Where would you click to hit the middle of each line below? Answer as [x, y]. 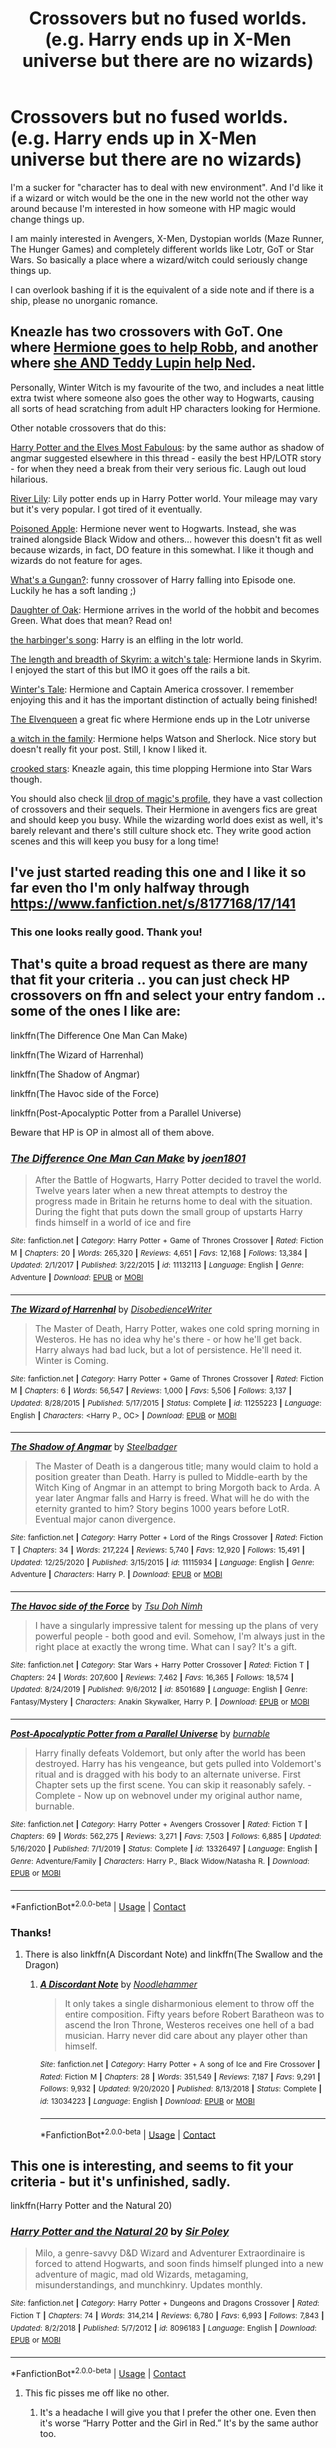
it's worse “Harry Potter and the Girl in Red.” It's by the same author [179, 2423]
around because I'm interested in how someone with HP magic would [153, 208]
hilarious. [29, 479]
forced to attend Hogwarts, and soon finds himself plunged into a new [179, 2264]
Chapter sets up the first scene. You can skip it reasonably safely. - [173, 1784]
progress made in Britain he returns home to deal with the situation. [173, 1201]
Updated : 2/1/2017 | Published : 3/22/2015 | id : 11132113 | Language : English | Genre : [157, 1265]
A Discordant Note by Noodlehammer [118, 1984]
